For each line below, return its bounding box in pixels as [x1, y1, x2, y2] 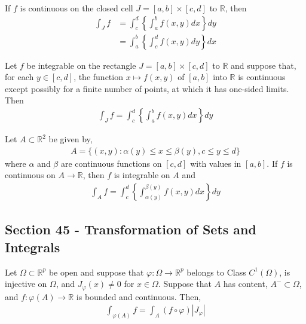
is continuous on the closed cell [20, 2, 133, 14]
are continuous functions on [60, 157, 162, 169]
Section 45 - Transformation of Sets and [5, 220, 256, 239]
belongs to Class [186, 265, 246, 278]
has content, [223, 277, 268, 290]
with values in [190, 157, 241, 169]
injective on [5, 277, 47, 290]
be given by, [48, 133, 93, 145]
